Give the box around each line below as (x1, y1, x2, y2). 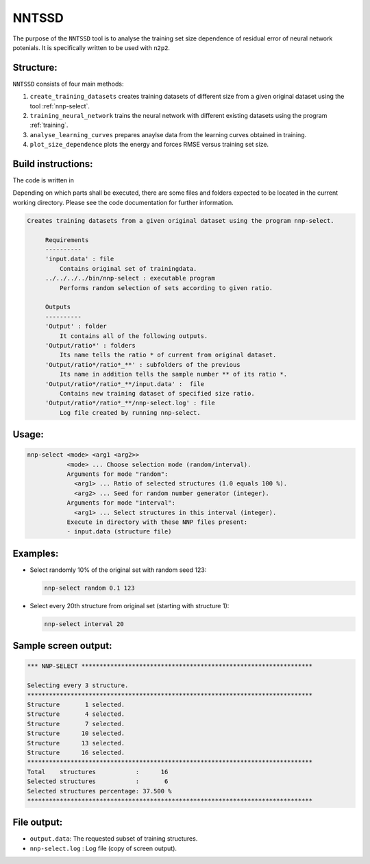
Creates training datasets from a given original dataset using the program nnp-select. (27, 217, 335, 224)
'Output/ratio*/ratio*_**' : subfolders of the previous (45, 361, 241, 368)
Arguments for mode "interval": (66, 499, 176, 507)
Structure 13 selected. (27, 739, 125, 747)
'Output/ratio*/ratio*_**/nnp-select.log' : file (45, 399, 215, 407)
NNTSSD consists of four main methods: (12, 80, 124, 88)
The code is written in (12, 176, 75, 184)
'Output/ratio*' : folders (45, 341, 136, 349)
